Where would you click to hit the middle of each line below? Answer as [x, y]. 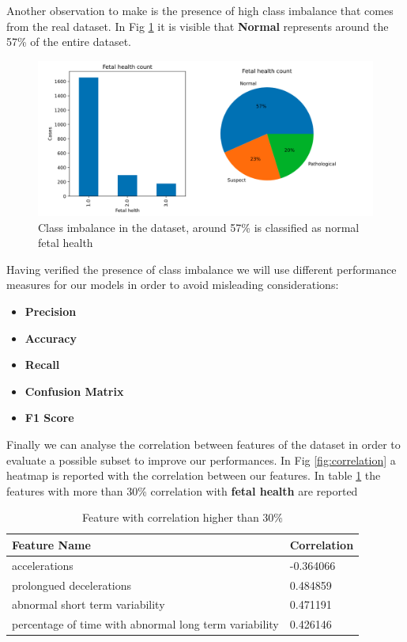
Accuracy [51, 338]
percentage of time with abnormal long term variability [145, 624]
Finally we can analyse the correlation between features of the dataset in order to [203, 444]
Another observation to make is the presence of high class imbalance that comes [200, 10]
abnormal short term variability [89, 604]
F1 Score [49, 418]
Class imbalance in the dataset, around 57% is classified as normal [199, 227]
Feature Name [51, 544]
